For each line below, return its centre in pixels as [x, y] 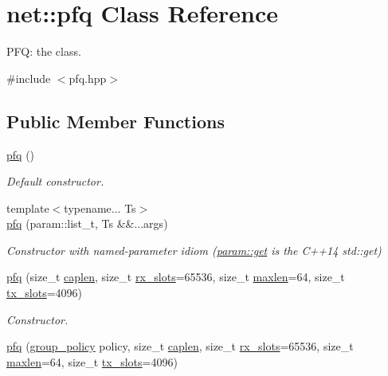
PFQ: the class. [44, 51]
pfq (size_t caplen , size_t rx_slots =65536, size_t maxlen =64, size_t [176, 277]
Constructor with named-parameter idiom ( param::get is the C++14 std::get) [194, 250]
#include [29, 78]
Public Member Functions [116, 121]
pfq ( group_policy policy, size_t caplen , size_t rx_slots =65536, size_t [180, 346]
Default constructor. [55, 181]
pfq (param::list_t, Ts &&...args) [87, 223]
